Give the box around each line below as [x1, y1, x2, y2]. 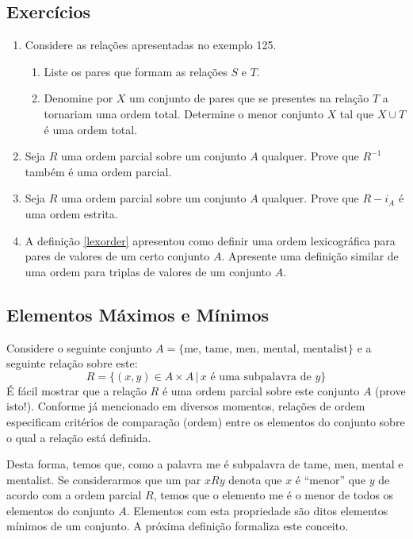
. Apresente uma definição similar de [221, 248, 399, 264]
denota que [228, 471, 282, 487]
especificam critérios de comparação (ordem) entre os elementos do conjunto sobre [6, 413, 405, 429]
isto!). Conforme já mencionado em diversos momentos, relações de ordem [6, 398, 365, 414]
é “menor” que [295, 471, 366, 487]
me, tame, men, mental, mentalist [184, 343, 349, 355]
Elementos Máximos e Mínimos [6, 302, 270, 326]
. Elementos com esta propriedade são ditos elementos [126, 502, 388, 518]
